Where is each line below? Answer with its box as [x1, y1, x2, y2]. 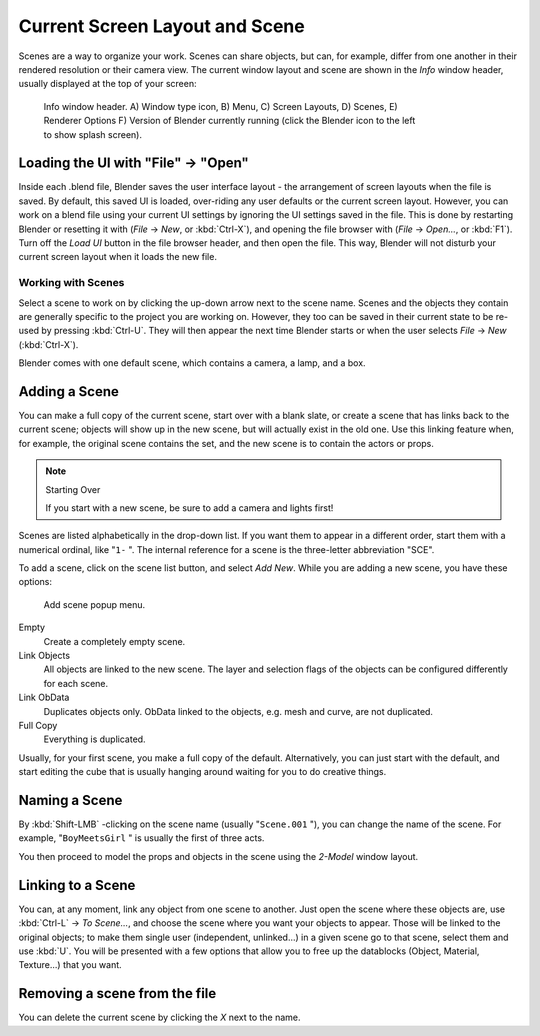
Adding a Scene [18, 383, 120, 400]
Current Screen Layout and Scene [18, 15, 305, 37]
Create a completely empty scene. [43, 635, 186, 647]
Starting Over [45, 483, 101, 495]
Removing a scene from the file [18, 985, 217, 1002]
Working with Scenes [18, 276, 125, 290]
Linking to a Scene [18, 876, 136, 894]
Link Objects [18, 650, 70, 662]
